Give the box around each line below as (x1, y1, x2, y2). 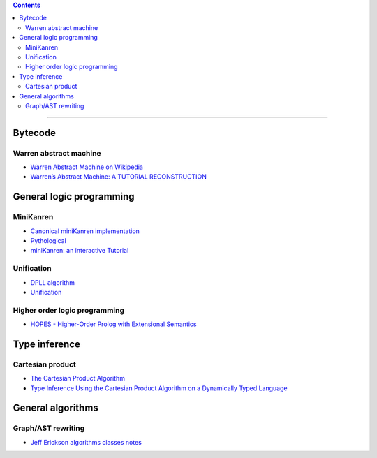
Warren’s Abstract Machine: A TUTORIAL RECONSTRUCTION (30, 172, 207, 181)
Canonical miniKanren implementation (30, 227, 140, 235)
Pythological (30, 237, 66, 244)
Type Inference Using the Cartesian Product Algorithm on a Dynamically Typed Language (30, 384, 288, 392)
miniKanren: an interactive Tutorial (30, 246, 129, 255)
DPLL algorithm (30, 278, 75, 286)
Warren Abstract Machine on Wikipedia (30, 163, 143, 171)
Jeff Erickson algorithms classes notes (30, 438, 142, 446)
